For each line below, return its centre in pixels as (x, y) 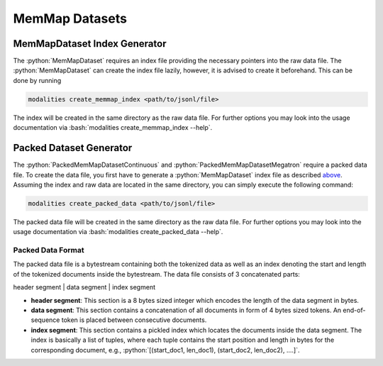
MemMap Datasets (70, 18)
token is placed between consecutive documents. (134, 320)
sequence (45, 320)
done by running (37, 80)
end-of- (354, 310)
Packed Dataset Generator (73, 148)
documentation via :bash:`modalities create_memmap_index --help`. (113, 128)
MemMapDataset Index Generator (90, 44)
